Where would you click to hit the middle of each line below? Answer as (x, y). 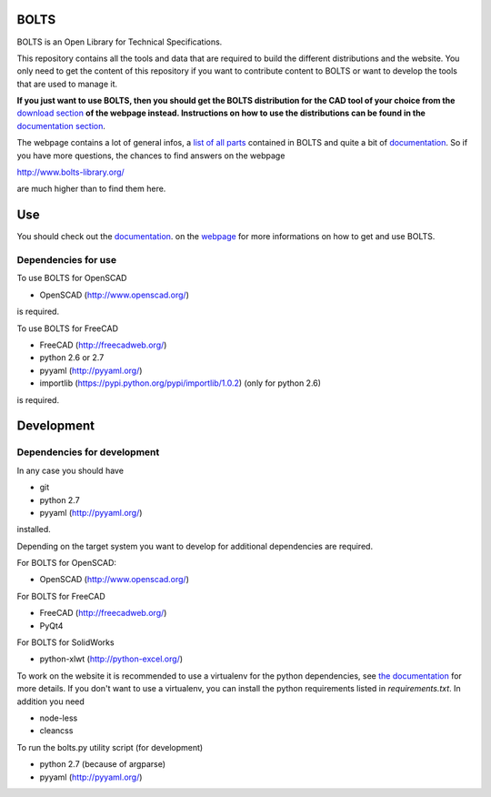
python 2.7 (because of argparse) (103, 764)
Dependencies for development (88, 452)
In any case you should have (70, 470)
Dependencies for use (67, 260)
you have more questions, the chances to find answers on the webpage (151, 156)
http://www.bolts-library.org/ (70, 172)
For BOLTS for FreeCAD (61, 596)
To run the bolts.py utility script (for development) (110, 747)
